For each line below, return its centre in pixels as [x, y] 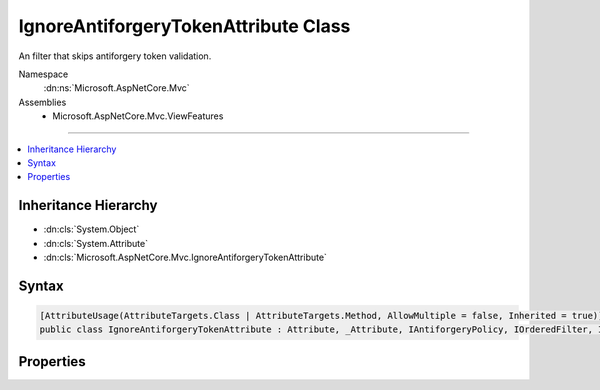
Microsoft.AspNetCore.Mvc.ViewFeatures [138, 116]
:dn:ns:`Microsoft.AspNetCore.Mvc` [116, 88]
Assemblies [42, 102]
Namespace [43, 74]
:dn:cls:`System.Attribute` [96, 243]
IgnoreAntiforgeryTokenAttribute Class [184, 26]
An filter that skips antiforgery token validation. [115, 56]
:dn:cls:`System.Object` [91, 229]
